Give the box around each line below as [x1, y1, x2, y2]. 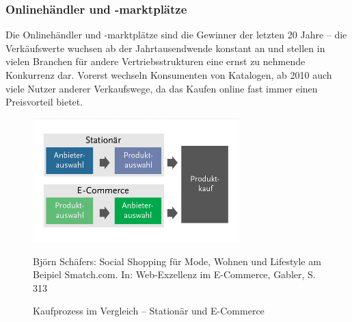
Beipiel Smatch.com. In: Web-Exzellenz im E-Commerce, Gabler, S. [33, 267, 316, 282]
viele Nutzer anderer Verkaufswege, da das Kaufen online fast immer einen [5, 81, 318, 95]
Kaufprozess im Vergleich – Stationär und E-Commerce [33, 304, 265, 318]
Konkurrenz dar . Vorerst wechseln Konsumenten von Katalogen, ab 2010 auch [5, 68, 332, 82]
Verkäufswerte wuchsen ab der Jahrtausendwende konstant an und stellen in [5, 40, 325, 55]
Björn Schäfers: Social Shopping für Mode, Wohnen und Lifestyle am [33, 253, 321, 268]
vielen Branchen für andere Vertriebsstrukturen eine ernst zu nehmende [5, 54, 306, 69]
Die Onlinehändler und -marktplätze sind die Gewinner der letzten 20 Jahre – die [5, 27, 347, 42]
